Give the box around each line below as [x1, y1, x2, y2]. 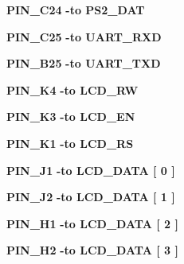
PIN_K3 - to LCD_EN [6, 108, 135, 125]
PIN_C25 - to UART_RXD [6, 28, 162, 45]
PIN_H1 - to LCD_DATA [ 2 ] [6, 215, 178, 231]
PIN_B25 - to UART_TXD [6, 55, 161, 72]
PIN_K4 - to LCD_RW [6, 81, 139, 98]
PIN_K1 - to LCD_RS [6, 134, 134, 151]
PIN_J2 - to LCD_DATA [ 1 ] [6, 188, 175, 205]
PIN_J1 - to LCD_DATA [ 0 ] [6, 161, 175, 178]
